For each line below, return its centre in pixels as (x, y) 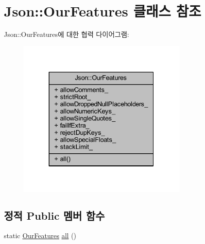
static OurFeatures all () (40, 236)
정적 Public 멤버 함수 (54, 215)
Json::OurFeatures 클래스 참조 (102, 11)
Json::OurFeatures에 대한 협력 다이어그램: (67, 34)
